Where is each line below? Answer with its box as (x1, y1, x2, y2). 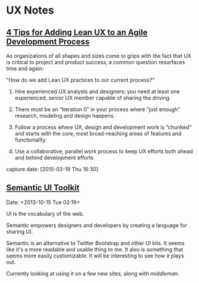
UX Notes (6, 4, 55, 17)
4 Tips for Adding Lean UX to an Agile (6, 27, 148, 37)
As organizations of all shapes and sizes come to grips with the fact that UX (6, 52, 192, 59)
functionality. (14, 136, 47, 143)
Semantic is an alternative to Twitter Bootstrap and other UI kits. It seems (6, 239, 185, 247)
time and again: (6, 65, 44, 72)
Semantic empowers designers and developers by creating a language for (6, 221, 187, 229)
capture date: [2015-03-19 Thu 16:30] (6, 166, 99, 172)
